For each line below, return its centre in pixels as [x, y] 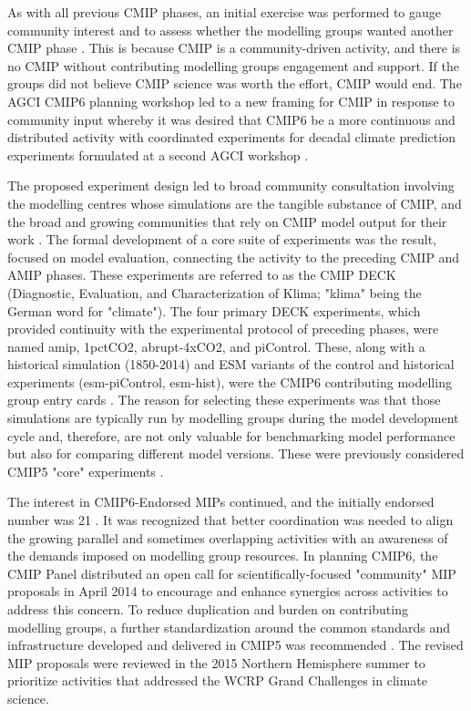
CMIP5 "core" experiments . [86, 471]
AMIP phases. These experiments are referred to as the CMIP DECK [202, 275]
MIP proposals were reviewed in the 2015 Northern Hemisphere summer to [216, 662]
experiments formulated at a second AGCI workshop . [158, 155]
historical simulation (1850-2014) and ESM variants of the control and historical [231, 364]
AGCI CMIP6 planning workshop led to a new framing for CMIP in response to [231, 101]
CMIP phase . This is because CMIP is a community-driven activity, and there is [234, 48]
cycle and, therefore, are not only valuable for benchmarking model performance [231, 435]
